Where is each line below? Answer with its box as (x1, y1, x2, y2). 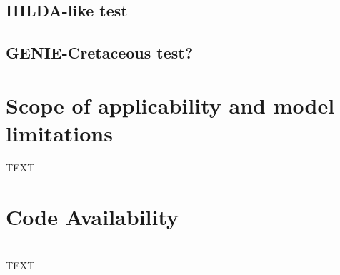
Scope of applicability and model (6, 90, 335, 119)
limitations (6, 118, 113, 147)
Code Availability (6, 201, 179, 231)
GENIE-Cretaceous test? (6, 41, 194, 64)
